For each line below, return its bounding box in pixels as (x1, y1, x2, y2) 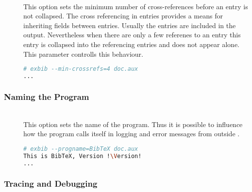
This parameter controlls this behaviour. (23, 48, 143, 59)
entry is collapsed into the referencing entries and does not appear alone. (23, 39, 240, 49)
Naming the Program (4, 90, 89, 102)
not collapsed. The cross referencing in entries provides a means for (23, 11, 223, 21)
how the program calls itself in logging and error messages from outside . (23, 128, 240, 139)
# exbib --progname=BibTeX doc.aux (23, 145, 138, 152)
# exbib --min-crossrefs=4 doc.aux (23, 65, 138, 73)
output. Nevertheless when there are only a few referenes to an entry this (23, 30, 241, 40)
